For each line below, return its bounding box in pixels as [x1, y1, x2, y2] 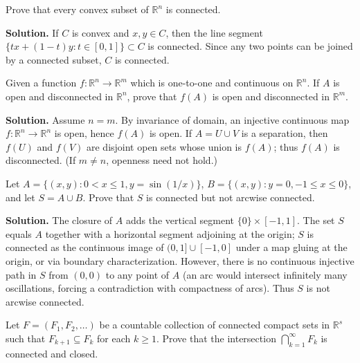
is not [306, 281, 330, 295]
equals [6, 226, 32, 241]
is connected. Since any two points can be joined [147, 39, 353, 53]
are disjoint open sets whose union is [86, 139, 242, 153]
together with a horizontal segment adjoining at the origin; [45, 226, 295, 241]
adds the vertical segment [125, 213, 235, 227]
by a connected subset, [6, 52, 102, 66]
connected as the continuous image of [6, 240, 164, 254]
